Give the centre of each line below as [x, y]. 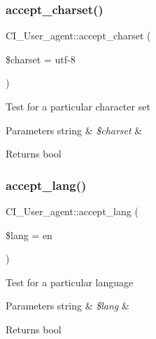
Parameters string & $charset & [74, 130]
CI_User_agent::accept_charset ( [78, 36]
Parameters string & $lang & [68, 306]
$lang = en [29, 235]
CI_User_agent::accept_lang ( [72, 211]
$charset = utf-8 [41, 59]
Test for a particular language [70, 282]
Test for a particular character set [78, 106]
